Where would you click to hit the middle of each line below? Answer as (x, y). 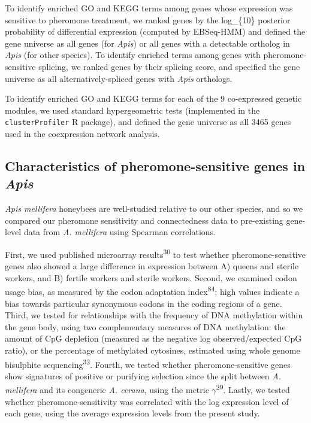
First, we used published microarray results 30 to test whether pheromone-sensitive (155, 253)
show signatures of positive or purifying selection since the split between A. (143, 375)
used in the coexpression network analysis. (82, 133)
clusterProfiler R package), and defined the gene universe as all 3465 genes (148, 122)
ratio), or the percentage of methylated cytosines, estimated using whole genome (153, 350)
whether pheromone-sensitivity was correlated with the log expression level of (147, 401)
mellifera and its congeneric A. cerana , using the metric (107, 390)
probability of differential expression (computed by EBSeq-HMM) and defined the (155, 31)
